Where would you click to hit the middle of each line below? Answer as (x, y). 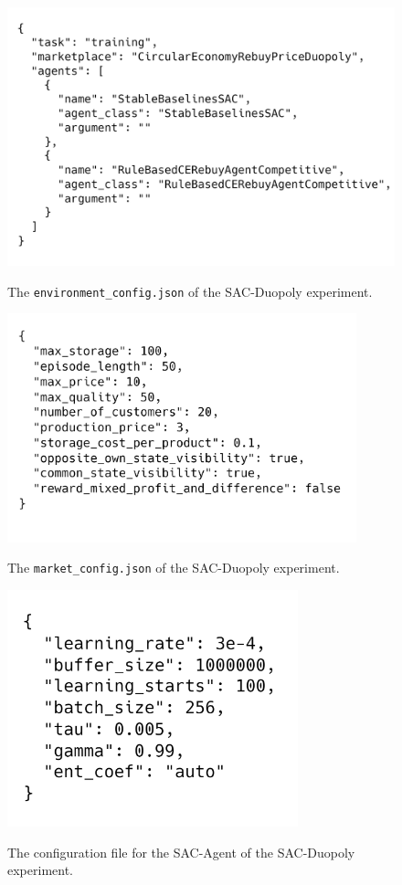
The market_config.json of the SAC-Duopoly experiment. (174, 568)
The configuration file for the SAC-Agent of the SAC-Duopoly (181, 852)
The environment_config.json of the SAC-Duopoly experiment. (190, 291)
